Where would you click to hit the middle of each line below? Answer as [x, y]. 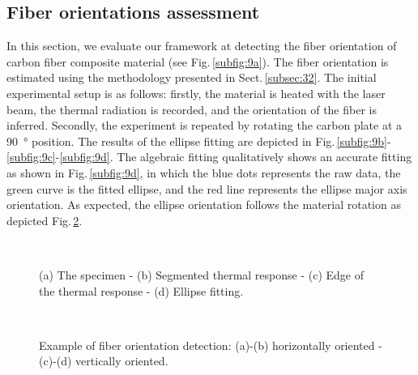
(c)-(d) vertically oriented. [104, 361]
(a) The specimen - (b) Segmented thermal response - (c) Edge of [202, 274]
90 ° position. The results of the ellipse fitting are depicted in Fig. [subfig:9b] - [199, 141]
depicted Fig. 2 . [45, 220]
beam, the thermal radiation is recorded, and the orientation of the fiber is [192, 109]
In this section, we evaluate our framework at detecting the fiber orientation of [202, 46]
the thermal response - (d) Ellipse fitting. [141, 290]
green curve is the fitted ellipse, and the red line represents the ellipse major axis [207, 188]
